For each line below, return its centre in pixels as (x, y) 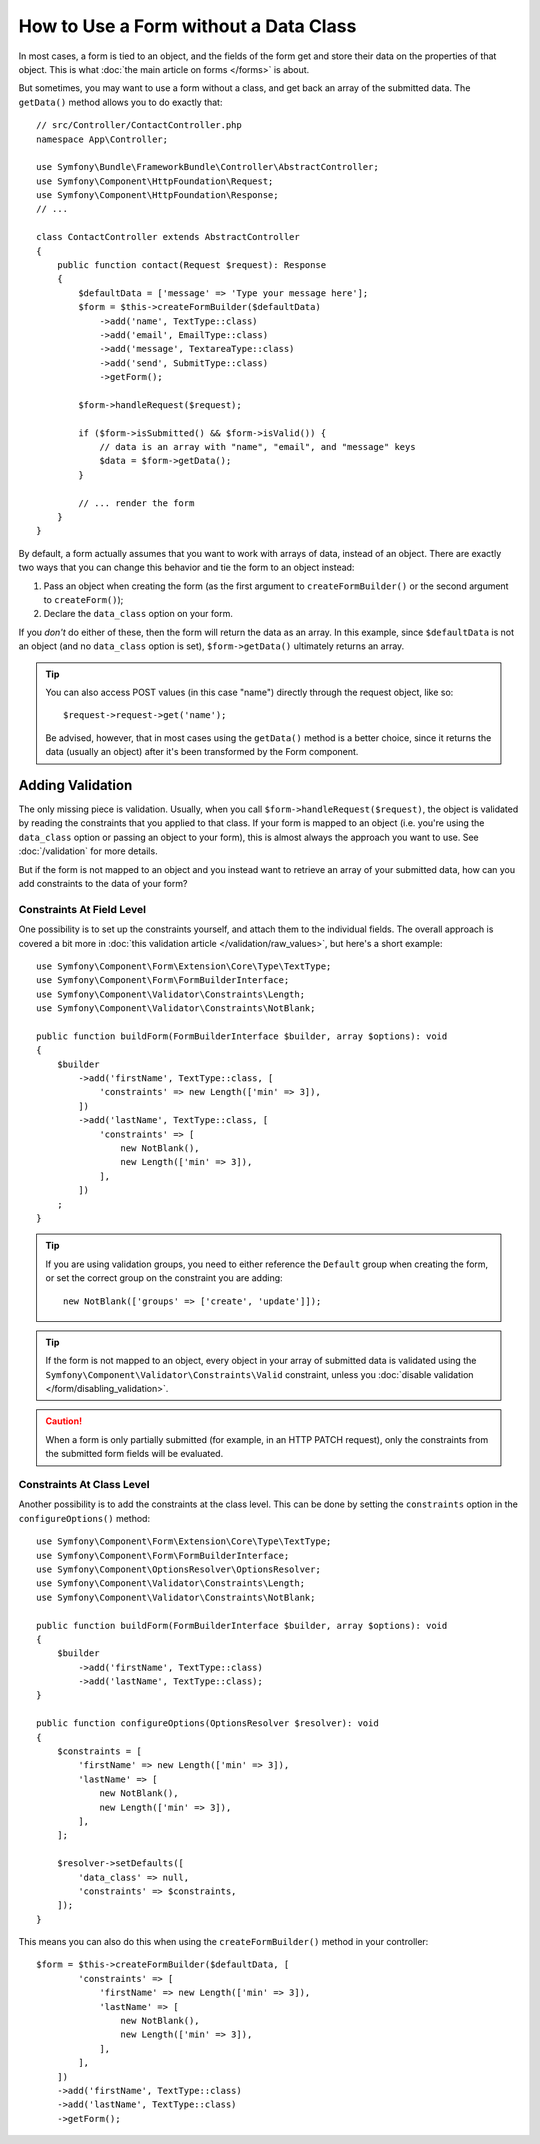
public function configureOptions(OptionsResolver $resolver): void (207, 1723)
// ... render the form (136, 503)
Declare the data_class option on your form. (138, 614)
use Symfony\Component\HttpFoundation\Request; (155, 181)
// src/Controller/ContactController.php (139, 125)
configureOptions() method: (84, 1518)
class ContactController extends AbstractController (168, 237)
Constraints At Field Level (82, 909)
